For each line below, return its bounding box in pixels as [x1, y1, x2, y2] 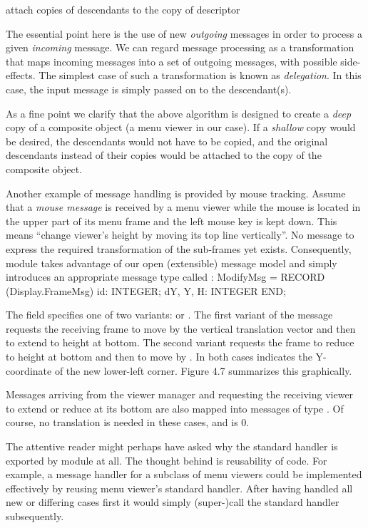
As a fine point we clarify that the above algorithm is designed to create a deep [6, 105, 352, 120]
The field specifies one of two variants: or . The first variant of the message [6, 307, 333, 322]
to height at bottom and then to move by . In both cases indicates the [6, 349, 312, 364]
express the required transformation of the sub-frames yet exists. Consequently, [6, 241, 352, 256]
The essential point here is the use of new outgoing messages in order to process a [6, 26, 362, 41]
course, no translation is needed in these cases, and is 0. [6, 415, 250, 430]
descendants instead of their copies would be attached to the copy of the [6, 147, 322, 162]
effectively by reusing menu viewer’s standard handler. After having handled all [6, 480, 353, 495]
